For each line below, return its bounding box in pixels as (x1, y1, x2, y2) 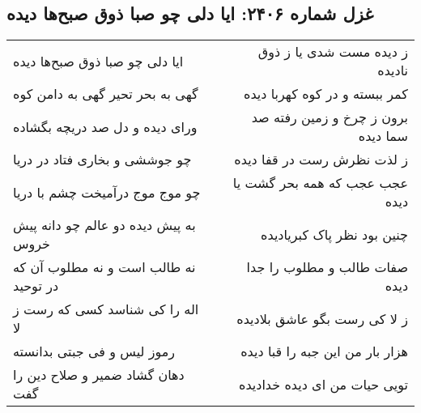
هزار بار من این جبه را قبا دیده (240, 342, 408, 361)
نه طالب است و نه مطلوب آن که (13, 258, 196, 277)
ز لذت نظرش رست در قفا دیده (234, 150, 408, 169)
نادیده (377, 61, 408, 80)
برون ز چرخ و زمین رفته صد (251, 108, 408, 127)
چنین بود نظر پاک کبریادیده (261, 224, 408, 244)
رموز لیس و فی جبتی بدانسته (13, 342, 176, 361)
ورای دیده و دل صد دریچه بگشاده (13, 117, 198, 136)
